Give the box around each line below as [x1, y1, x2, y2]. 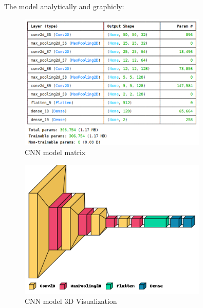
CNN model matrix [25, 146, 86, 157]
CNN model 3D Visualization [25, 296, 117, 306]
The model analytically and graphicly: [4, 1, 124, 11]
